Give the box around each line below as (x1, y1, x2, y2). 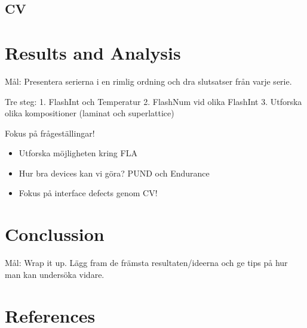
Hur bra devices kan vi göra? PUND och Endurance (19, 166, 210, 179)
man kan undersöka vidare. (5, 268, 105, 280)
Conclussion (5, 222, 105, 246)
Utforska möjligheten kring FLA (19, 147, 137, 159)
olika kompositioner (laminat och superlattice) (5, 107, 174, 119)
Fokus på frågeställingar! (5, 126, 95, 139)
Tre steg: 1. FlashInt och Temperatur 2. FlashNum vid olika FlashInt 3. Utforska (5, 95, 302, 107)
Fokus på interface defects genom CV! (19, 187, 158, 199)
